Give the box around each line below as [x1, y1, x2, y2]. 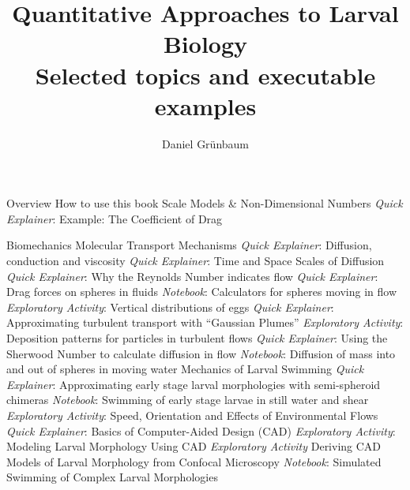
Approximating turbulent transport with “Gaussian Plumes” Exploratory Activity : [6, 314, 404, 331]
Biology [163, 28, 248, 60]
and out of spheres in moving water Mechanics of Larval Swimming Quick [6, 361, 364, 377]
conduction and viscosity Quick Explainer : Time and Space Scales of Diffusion [6, 252, 385, 269]
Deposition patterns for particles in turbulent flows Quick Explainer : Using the [6, 330, 388, 346]
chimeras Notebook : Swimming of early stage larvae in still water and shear [6, 391, 369, 408]
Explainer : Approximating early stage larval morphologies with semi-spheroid [6, 376, 381, 392]
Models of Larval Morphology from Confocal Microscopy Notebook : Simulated [6, 453, 382, 469]
